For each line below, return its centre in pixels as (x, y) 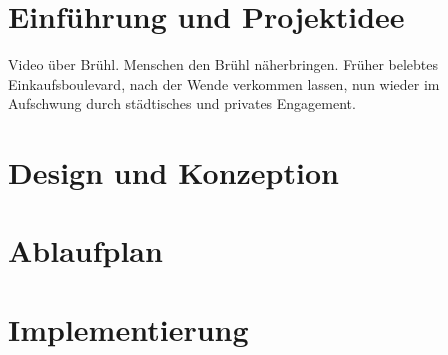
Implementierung (128, 328)
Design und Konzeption (173, 172)
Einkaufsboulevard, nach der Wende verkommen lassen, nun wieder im (224, 83)
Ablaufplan (85, 250)
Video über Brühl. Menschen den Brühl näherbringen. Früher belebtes (223, 64)
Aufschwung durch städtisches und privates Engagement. (182, 103)
